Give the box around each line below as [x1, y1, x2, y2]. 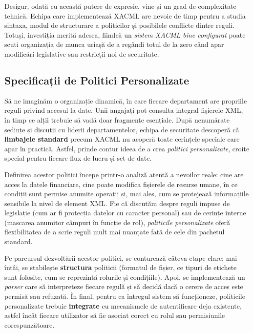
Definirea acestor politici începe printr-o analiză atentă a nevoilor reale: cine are [4, 169, 244, 179]
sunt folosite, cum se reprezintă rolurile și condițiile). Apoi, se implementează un [4, 271, 245, 282]
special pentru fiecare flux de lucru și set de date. [4, 153, 152, 163]
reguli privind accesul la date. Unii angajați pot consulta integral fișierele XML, [4, 105, 243, 115]
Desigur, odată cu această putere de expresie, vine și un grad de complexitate [4, 1, 236, 11]
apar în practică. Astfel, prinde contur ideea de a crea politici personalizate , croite [4, 143, 250, 153]
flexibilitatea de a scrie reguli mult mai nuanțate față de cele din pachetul [4, 227, 225, 237]
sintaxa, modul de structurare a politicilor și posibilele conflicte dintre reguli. [4, 20, 235, 30]
